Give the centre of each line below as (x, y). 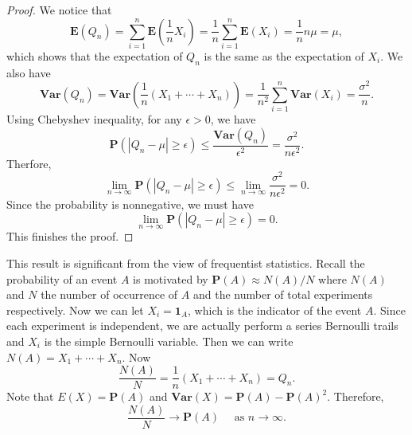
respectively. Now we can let (75, 310)
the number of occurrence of (109, 294)
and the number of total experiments (283, 294)
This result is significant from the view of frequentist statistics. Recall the (186, 263)
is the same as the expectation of (284, 55)
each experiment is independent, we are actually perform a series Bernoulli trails (202, 325)
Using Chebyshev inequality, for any (94, 119)
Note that (30, 396)
